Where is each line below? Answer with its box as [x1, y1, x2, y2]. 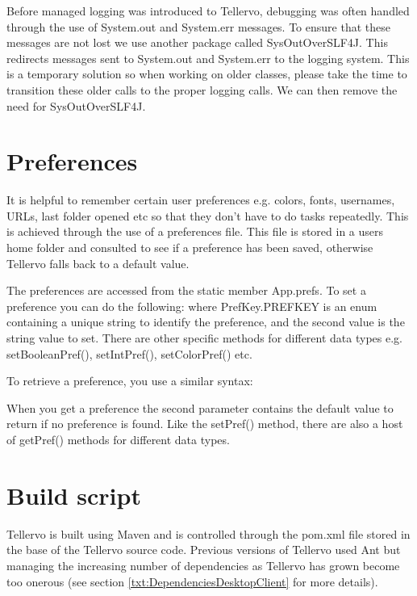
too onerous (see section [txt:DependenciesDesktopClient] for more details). [6, 573, 378, 590]
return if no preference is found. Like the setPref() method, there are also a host [6, 415, 403, 432]
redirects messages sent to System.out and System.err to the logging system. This [6, 49, 410, 66]
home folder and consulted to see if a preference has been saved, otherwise [6, 239, 373, 256]
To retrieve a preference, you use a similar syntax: [6, 372, 253, 389]
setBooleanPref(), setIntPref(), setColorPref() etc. [6, 345, 252, 362]
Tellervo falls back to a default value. [6, 254, 190, 271]
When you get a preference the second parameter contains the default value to [6, 399, 394, 416]
